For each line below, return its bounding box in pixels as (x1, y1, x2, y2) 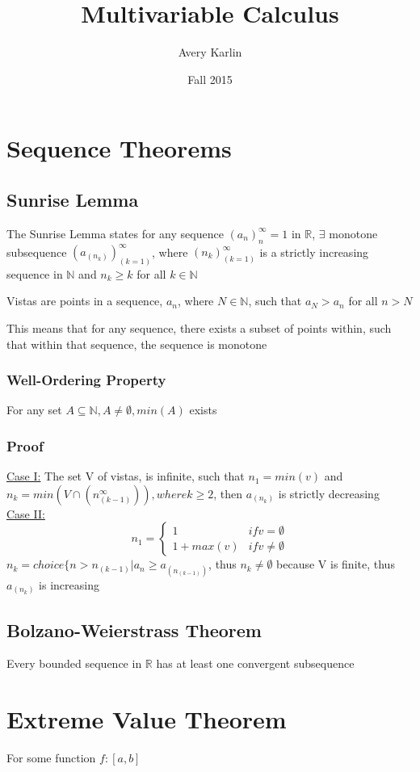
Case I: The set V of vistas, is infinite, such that (6, 468, 245, 485)
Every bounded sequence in (6, 655, 142, 672)
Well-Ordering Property (6, 370, 166, 390)
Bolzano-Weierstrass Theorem (6, 617, 262, 642)
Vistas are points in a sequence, (6, 292, 163, 309)
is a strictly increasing (259, 243, 369, 259)
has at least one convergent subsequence (156, 655, 355, 672)
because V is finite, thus (276, 556, 395, 573)
